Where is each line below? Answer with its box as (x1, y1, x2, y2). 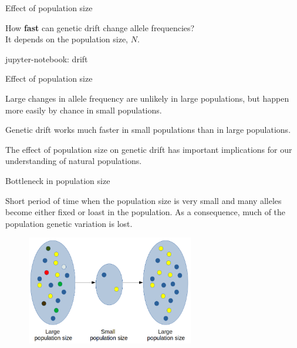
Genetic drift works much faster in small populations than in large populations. (5, 123, 291, 136)
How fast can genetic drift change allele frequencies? (5, 21, 195, 34)
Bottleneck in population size (5, 174, 110, 186)
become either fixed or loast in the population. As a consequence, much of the (5, 206, 286, 218)
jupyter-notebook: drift (5, 52, 88, 65)
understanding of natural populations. (5, 155, 142, 167)
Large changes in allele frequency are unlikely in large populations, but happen (5, 92, 289, 104)
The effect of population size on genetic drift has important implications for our (5, 143, 292, 155)
